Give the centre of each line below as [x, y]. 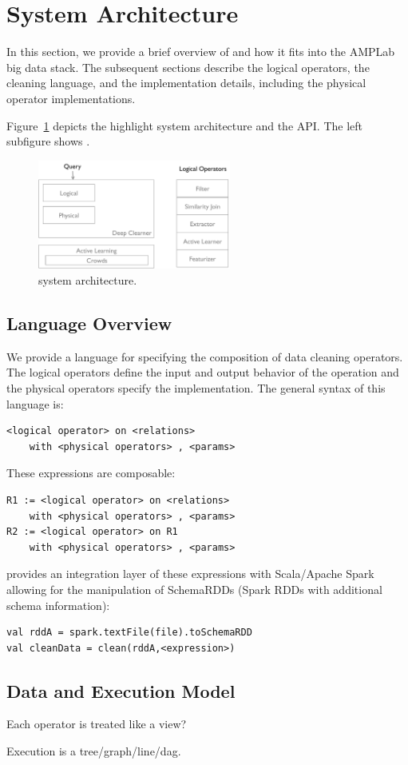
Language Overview [89, 323]
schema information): [58, 605]
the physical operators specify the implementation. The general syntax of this [196, 387]
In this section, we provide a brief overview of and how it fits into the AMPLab [201, 52]
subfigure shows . [48, 141]
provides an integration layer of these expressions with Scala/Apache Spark [190, 574]
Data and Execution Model [121, 690]
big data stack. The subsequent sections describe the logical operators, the [188, 67]
